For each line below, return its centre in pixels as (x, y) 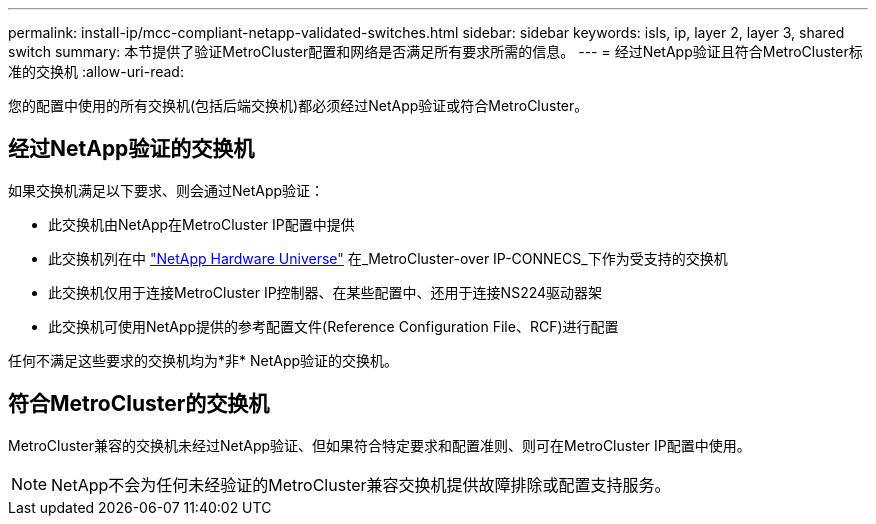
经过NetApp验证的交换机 (131, 149)
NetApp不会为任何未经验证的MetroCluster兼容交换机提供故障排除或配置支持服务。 (361, 484)
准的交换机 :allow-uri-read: (96, 71)
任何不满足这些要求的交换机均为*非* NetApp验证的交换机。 (203, 360)
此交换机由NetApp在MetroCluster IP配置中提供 (201, 224)
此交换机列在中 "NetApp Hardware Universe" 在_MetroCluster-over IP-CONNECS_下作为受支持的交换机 (388, 258)
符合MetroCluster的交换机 (139, 404)
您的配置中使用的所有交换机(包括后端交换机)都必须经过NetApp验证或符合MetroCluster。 (298, 105)
